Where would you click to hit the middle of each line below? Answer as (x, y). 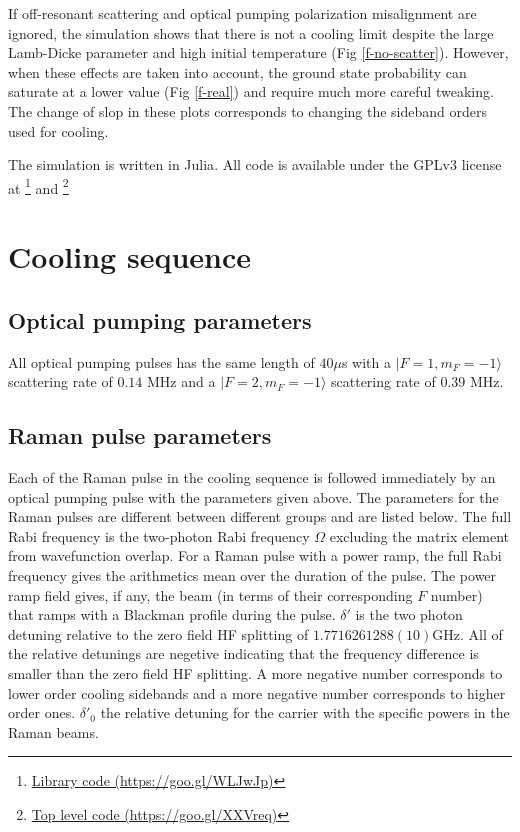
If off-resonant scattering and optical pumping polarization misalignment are (242, 13)
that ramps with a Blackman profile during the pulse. (172, 614)
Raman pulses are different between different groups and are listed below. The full (260, 516)
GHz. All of (467, 633)
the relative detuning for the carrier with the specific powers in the (305, 712)
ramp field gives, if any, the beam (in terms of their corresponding (210, 594)
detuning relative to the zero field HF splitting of (158, 633)
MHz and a (181, 381)
